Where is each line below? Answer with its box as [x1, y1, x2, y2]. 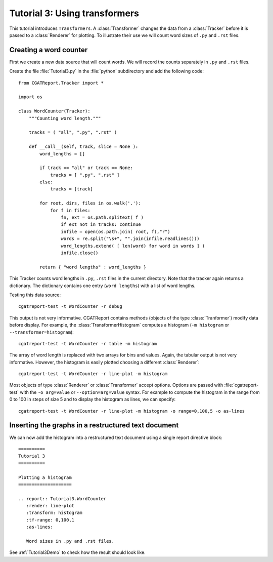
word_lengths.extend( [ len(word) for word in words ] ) [61, 243, 205, 249]
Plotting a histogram [18, 474, 72, 480]
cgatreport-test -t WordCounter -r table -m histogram [18, 341, 157, 346]
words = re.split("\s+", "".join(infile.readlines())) [61, 236, 200, 242]
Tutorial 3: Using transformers [9, 8, 139, 19]
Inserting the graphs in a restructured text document [9, 421, 179, 430]
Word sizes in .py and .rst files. [26, 538, 115, 544]
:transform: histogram [26, 510, 83, 516]
